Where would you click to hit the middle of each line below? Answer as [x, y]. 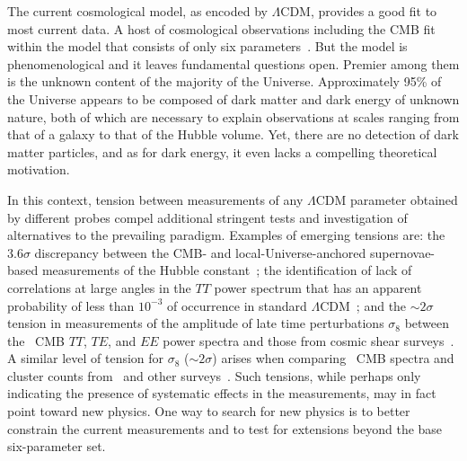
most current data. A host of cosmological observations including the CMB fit [221, 28]
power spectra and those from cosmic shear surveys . [308, 340]
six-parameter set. [57, 446]
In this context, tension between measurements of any [155, 199]
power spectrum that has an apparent [318, 287]
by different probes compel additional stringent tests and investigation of [207, 217]
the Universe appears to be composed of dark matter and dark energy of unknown [233, 98]
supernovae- [402, 252]
